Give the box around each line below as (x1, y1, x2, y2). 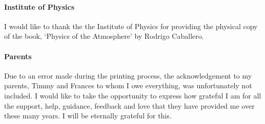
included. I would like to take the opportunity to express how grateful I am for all (4, 90, 261, 101)
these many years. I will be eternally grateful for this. (4, 110, 172, 121)
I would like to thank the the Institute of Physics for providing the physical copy (4, 20, 258, 31)
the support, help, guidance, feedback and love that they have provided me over (4, 100, 255, 111)
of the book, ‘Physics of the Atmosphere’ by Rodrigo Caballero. (4, 31, 204, 41)
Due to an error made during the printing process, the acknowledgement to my (4, 70, 252, 81)
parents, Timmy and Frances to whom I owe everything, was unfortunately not (4, 80, 252, 91)
